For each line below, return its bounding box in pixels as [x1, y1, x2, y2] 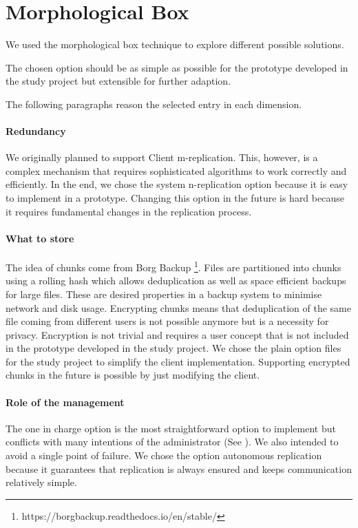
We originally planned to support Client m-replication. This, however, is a [6, 150, 318, 165]
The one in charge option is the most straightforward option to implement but [6, 421, 336, 435]
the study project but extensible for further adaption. [6, 74, 231, 88]
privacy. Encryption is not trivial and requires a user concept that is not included [6, 327, 349, 341]
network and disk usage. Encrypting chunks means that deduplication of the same [6, 300, 351, 315]
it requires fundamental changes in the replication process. [6, 204, 252, 218]
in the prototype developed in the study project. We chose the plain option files [6, 341, 341, 355]
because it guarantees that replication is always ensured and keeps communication [6, 461, 352, 476]
